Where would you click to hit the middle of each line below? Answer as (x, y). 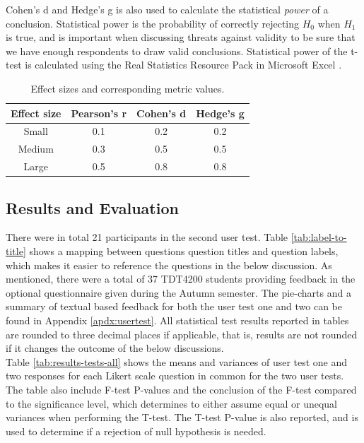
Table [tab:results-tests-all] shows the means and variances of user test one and (177, 361)
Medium (36, 149)
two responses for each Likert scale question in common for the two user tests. (175, 376)
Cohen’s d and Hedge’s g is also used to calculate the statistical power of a (167, 9)
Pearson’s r (99, 113)
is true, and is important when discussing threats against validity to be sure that (181, 37)
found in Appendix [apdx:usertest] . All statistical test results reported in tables (177, 320)
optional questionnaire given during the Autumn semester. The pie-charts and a (178, 292)
